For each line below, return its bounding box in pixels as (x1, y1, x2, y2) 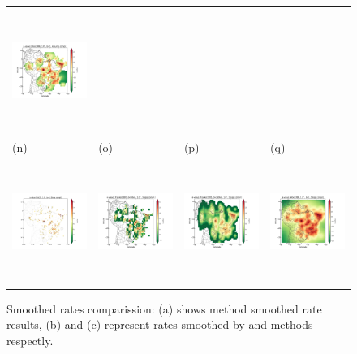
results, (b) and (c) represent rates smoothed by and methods (6, 316, 313, 333)
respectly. (6, 332, 54, 349)
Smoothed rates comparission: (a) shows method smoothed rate (6, 300, 322, 317)
